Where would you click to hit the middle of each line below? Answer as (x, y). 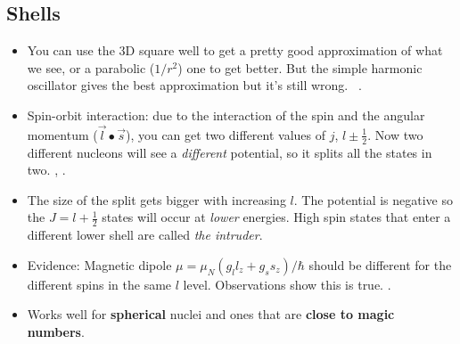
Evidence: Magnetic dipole (99, 264)
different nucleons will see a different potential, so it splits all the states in (230, 152)
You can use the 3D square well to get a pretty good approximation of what (235, 50)
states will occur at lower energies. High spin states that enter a (276, 217)
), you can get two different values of (226, 134)
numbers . (56, 332)
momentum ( (62, 134)
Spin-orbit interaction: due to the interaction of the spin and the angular (226, 115)
